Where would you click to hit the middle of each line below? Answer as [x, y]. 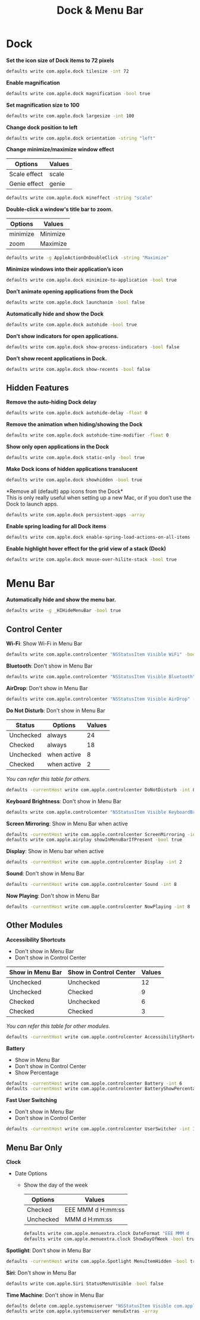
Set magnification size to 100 [43, 105]
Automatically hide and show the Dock [55, 314]
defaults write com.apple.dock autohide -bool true [71, 324]
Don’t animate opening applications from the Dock [70, 292]
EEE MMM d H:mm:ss [95, 1210]
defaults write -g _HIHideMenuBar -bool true [63, 611]
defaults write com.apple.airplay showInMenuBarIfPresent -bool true [94, 840]
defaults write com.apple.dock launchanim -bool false [76, 302]
